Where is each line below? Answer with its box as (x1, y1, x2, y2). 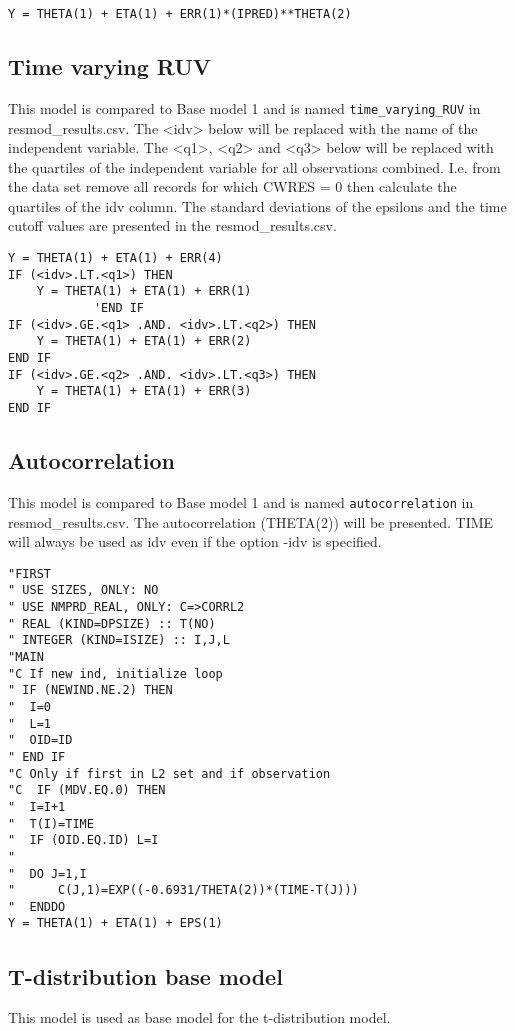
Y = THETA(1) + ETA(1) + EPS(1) (8, 916, 223, 931)
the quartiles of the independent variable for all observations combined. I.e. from (8, 156, 501, 177)
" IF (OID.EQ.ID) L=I (8, 833, 159, 848)
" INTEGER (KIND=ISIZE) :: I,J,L (8, 633, 230, 648)
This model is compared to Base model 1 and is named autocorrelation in (8, 491, 474, 512)
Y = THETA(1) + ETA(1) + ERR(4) (8, 251, 223, 266)
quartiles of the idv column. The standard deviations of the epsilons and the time (8, 195, 507, 216)
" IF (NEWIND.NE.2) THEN (8, 683, 173, 698)
